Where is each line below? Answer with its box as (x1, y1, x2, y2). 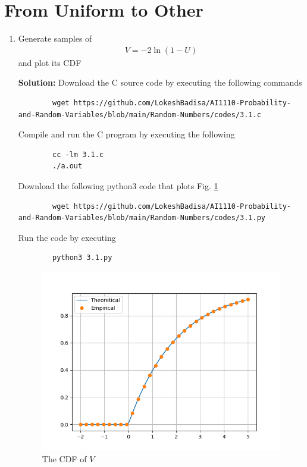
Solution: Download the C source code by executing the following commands (18, 76, 302, 89)
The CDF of (42, 452, 87, 465)
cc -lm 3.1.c (52, 150, 104, 159)
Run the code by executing (18, 231, 116, 243)
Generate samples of (18, 32, 92, 45)
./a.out (52, 162, 83, 171)
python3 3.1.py (52, 253, 112, 262)
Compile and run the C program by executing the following (18, 128, 235, 140)
